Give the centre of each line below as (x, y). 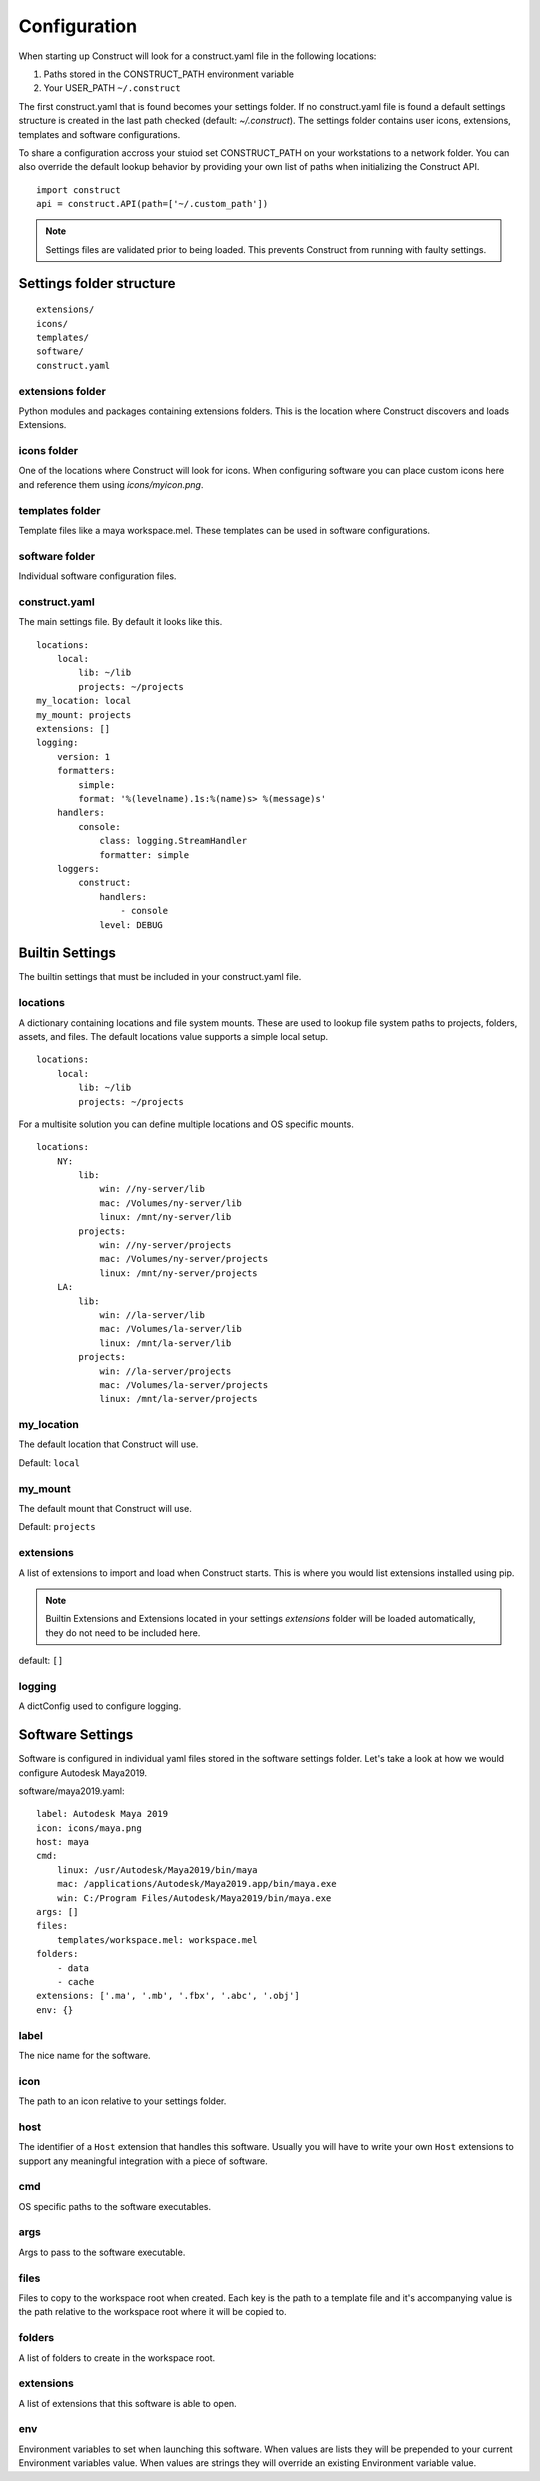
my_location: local (84, 701)
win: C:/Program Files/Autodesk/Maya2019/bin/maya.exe (194, 1898)
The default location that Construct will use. (108, 1444)
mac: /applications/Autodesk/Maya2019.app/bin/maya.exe (196, 1884)
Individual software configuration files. (97, 576)
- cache (75, 1981)
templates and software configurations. (99, 134)
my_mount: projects (84, 714)
